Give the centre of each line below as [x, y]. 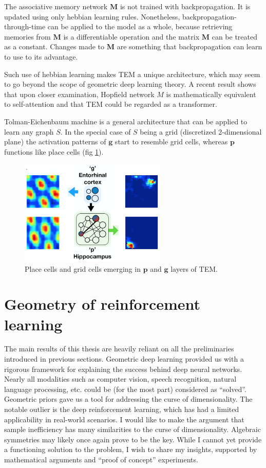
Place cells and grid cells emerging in [83, 268]
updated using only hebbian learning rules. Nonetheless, [92, 16]
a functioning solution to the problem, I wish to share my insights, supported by [131, 449]
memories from [27, 36]
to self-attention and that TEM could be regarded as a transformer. [111, 104]
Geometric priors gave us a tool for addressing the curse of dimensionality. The [128, 399]
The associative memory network [56, 6]
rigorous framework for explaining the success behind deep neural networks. [123, 369]
